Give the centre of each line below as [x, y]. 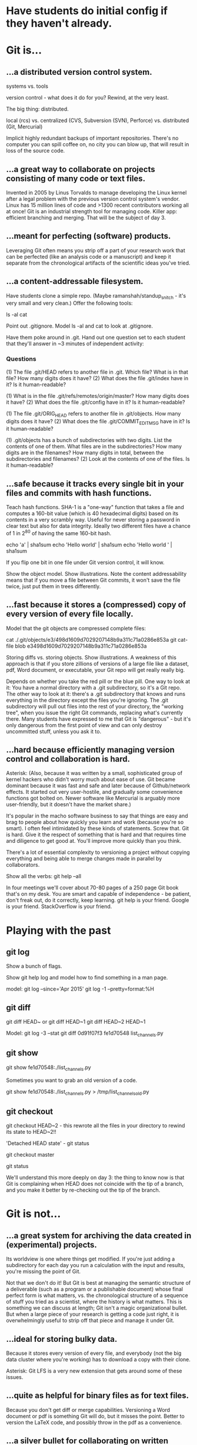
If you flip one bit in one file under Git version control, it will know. [85, 562]
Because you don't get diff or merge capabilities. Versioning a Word [88, 1410]
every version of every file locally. [70, 614]
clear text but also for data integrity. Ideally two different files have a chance [98, 526]
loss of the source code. [36, 151]
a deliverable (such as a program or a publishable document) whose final [95, 1289]
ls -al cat [17, 315]
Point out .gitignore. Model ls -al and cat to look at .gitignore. [80, 326]
